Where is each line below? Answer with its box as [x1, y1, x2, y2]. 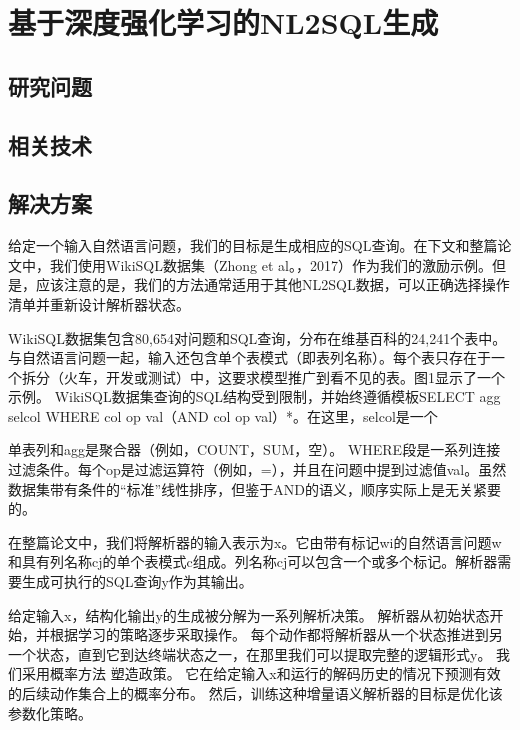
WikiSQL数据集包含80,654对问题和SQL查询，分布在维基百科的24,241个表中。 [8, 327, 507, 348]
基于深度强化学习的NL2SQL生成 [8, 2, 439, 43]
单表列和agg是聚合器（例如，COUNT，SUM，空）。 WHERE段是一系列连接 [8, 439, 501, 460]
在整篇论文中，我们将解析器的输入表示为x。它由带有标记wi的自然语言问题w [8, 531, 502, 552]
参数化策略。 [8, 702, 92, 723]
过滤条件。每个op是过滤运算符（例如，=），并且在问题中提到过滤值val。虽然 [8, 459, 507, 480]
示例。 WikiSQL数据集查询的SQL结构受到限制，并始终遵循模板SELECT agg [8, 386, 501, 407]
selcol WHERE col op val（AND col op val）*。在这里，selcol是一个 [8, 405, 438, 426]
